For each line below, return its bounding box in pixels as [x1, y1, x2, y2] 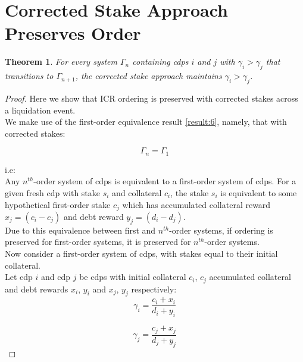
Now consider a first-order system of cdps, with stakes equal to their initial [5, 247, 278, 259]
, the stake [170, 186, 209, 199]
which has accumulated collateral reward [122, 198, 271, 210]
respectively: [131, 282, 177, 295]
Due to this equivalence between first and [5, 224, 156, 236]
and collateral [112, 186, 162, 199]
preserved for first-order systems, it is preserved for [5, 235, 191, 248]
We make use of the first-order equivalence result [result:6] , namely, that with [5, 115, 287, 128]
